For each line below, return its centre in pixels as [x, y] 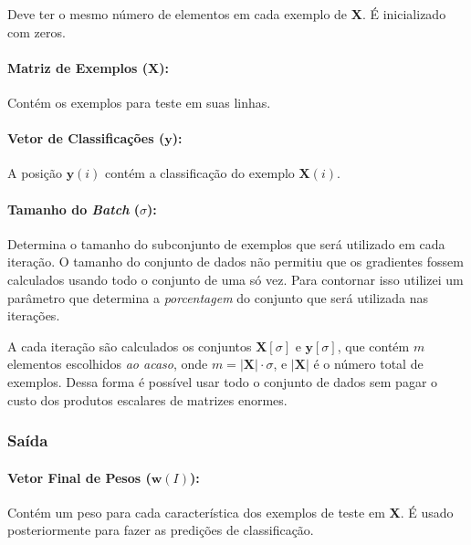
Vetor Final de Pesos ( [79, 477]
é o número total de [368, 364]
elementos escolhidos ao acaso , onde [108, 364]
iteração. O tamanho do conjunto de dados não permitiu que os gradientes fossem [235, 262]
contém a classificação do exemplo [200, 173]
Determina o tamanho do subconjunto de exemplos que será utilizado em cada [226, 243]
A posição [35, 173]
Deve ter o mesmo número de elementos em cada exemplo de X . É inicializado [227, 14]
